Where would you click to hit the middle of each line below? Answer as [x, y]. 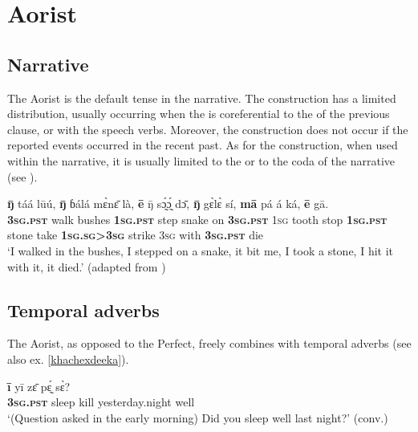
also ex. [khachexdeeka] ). [68, 359]
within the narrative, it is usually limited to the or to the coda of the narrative [201, 160]
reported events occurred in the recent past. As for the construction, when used [203, 145]
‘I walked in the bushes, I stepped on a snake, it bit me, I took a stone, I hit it [201, 250]
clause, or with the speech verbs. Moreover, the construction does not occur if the [208, 129]
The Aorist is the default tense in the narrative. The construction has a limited [202, 98]
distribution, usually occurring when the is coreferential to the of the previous [199, 114]
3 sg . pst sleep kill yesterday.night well [101, 402]
